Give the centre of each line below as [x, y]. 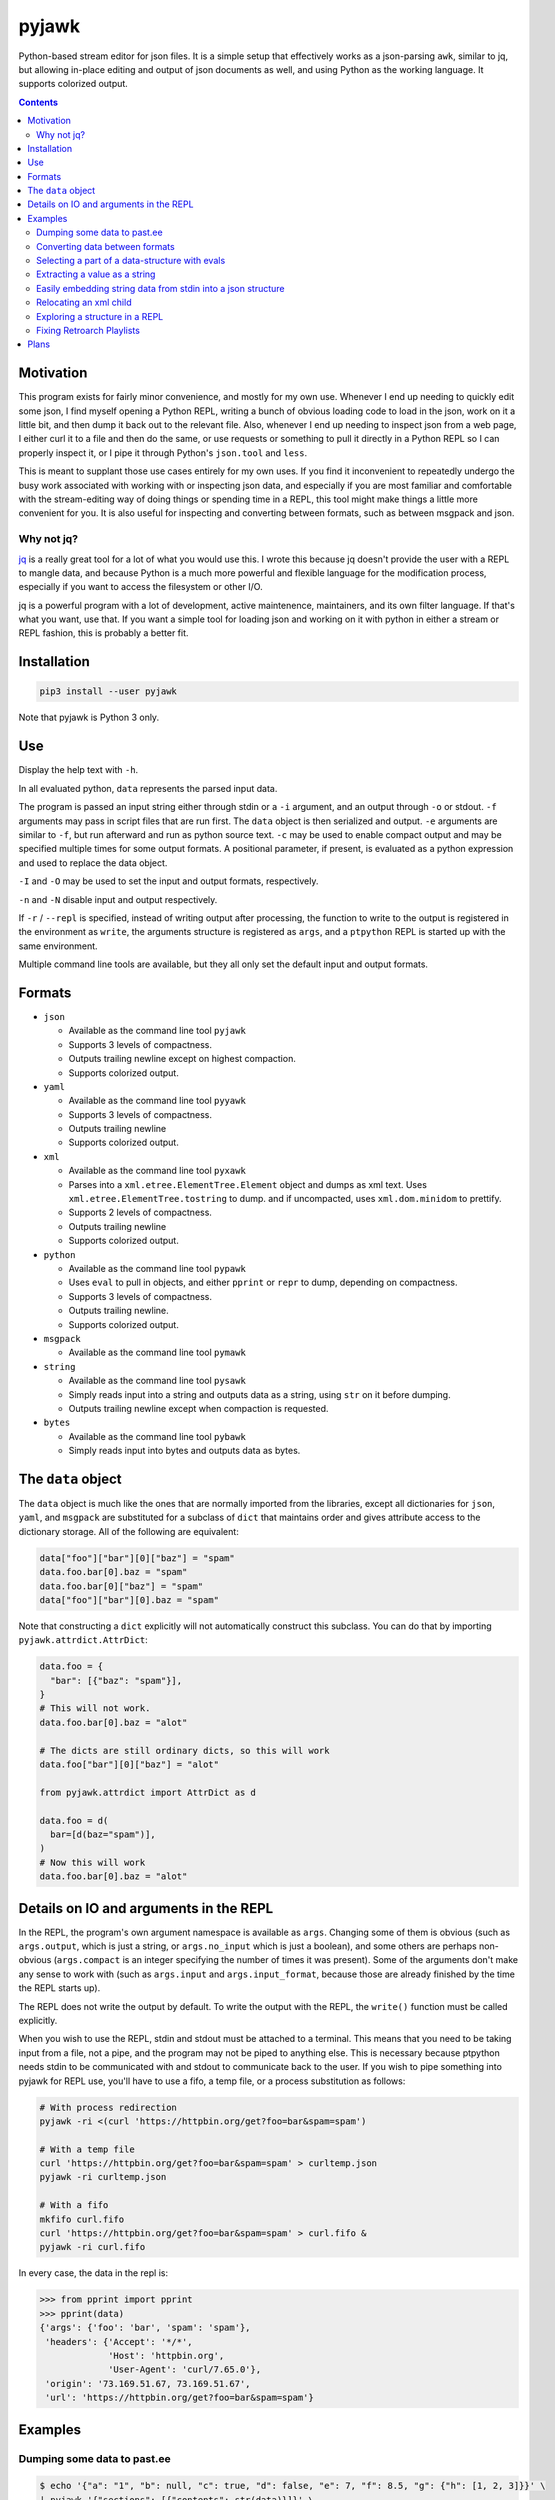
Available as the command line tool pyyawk [157, 1101]
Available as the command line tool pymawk [157, 1352]
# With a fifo [74, 2205]
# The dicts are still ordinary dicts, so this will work [184, 1750]
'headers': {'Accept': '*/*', [119, 2341]
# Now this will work [92, 1862]
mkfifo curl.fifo [82, 2219]
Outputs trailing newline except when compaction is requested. [198, 1408]
